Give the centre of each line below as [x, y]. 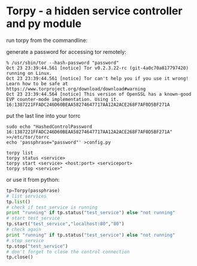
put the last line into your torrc [43, 115]
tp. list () [19, 201]
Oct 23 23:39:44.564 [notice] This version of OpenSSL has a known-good [99, 94]
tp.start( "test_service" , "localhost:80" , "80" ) [65, 224]
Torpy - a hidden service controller [94, 11]
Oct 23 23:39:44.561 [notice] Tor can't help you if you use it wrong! [97, 78]
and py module [44, 24]
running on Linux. [29, 73]
